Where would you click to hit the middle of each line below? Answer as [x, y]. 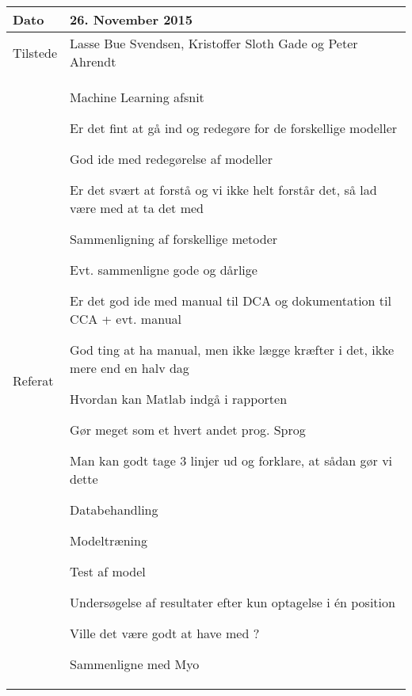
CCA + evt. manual [126, 319]
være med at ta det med [137, 208]
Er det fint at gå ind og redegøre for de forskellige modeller [234, 128]
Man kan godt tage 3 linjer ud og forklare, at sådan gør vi [231, 460]
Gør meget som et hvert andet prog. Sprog [188, 430]
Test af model [108, 571]
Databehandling [114, 510]
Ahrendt [93, 61]
